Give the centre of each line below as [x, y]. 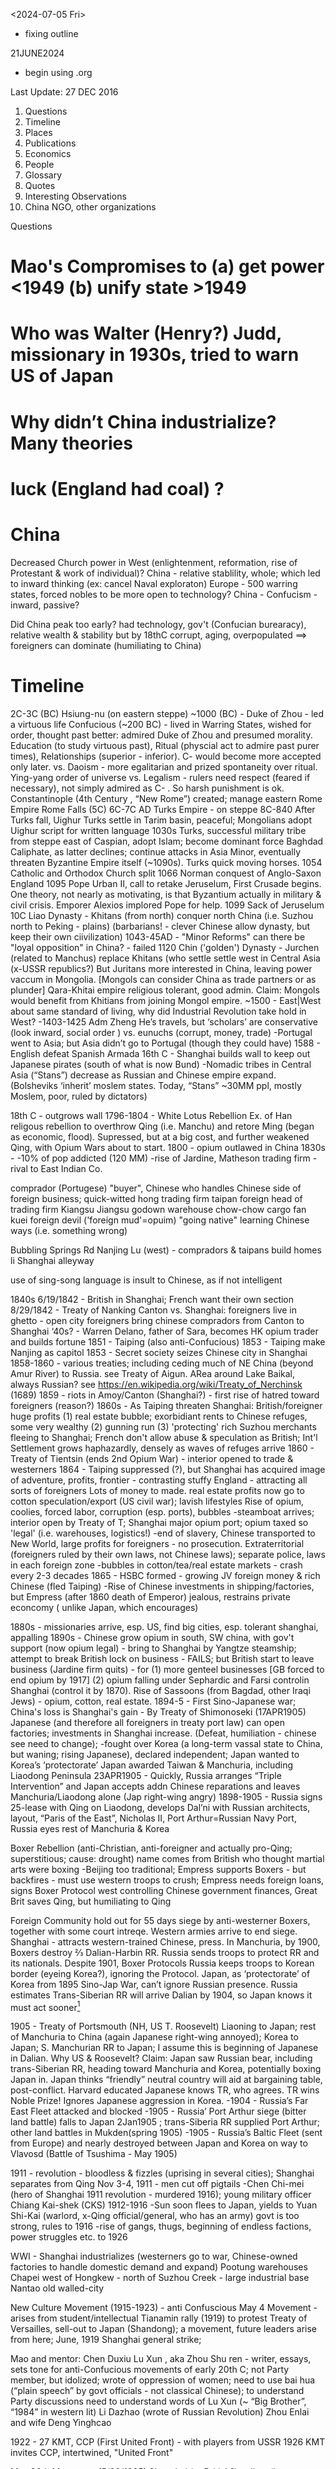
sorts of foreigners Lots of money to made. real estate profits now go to [157, 1490]
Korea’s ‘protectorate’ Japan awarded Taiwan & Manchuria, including [152, 1765]
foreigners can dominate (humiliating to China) [106, 645]
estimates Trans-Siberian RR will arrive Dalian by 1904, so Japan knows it [161, 1995]
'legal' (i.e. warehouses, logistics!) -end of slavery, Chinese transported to [163, 1533]
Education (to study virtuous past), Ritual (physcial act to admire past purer [165, 745]
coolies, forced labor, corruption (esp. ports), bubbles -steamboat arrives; [162, 1511]
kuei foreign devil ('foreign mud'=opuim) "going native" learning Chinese [160, 1220]
